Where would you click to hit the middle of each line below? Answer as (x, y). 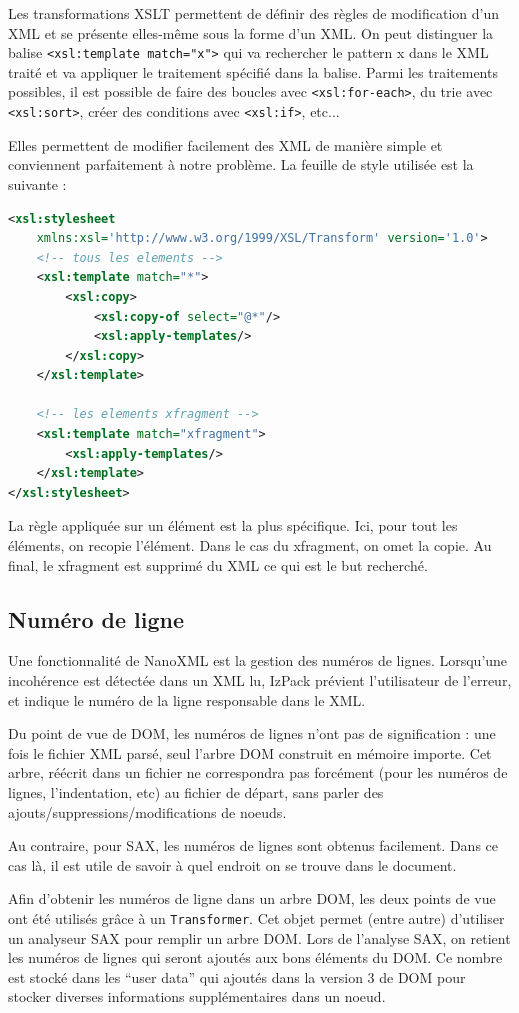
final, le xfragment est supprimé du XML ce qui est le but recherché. (218, 564)
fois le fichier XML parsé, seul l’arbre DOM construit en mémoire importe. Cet (250, 752)
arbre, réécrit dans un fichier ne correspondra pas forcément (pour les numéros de (258, 772)
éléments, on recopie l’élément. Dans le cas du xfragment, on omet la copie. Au (250, 545)
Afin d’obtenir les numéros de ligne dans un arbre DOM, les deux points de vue (252, 898)
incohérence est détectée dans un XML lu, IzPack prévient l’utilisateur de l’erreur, (260, 680)
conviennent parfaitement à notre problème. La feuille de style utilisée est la (241, 164)
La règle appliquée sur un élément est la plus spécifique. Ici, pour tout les (233, 525)
